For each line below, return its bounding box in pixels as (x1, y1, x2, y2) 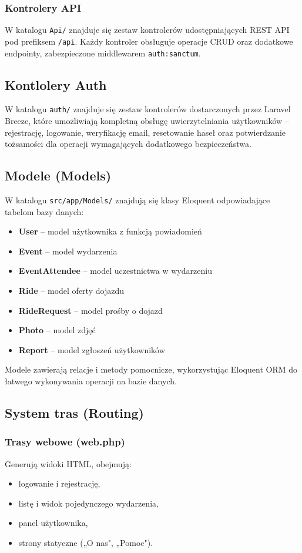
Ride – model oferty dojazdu (18, 284, 124, 297)
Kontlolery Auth (5, 75, 107, 93)
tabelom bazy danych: (5, 205, 84, 217)
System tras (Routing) (5, 404, 144, 422)
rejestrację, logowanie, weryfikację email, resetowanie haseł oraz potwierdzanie (5, 126, 286, 138)
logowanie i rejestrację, (18, 477, 100, 490)
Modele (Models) (5, 166, 112, 185)
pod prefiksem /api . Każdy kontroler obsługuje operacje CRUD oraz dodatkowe (5, 35, 293, 47)
